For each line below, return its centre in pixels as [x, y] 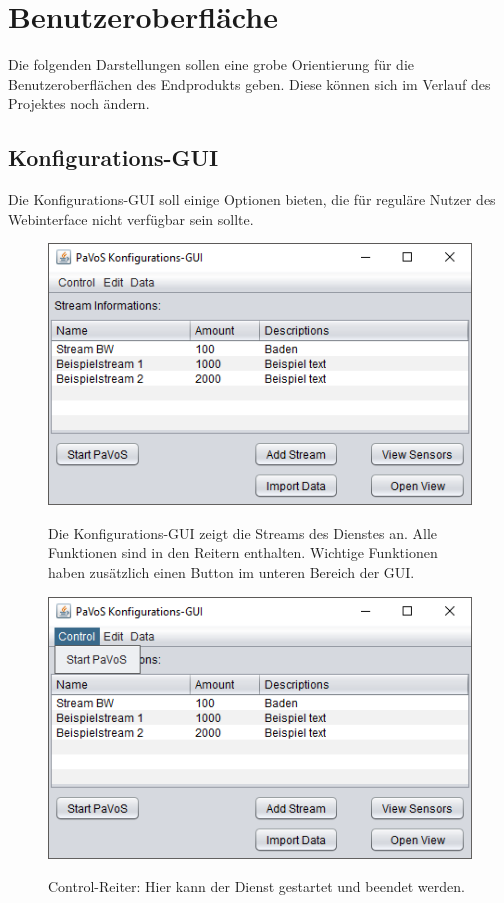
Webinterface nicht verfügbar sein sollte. [131, 218]
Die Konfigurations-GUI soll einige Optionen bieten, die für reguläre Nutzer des [252, 199]
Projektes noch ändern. [79, 103]
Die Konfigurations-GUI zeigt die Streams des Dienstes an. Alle [243, 532]
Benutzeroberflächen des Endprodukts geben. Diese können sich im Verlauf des [249, 83]
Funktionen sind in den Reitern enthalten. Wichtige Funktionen [243, 552]
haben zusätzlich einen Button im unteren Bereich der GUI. [231, 572]
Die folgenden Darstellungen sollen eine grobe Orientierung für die [211, 64]
